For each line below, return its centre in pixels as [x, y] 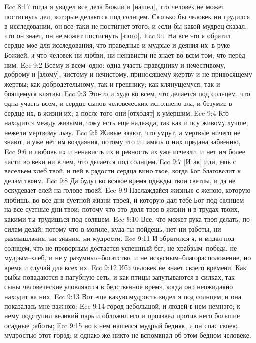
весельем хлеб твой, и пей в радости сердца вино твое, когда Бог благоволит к [123, 171]
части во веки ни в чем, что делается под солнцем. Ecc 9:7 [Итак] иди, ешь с [120, 161]
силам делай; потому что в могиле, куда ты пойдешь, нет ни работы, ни [113, 228]
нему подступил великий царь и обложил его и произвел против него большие [122, 315]
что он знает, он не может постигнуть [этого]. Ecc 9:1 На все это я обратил [118, 35]
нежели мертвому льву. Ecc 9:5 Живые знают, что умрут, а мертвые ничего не [123, 132]
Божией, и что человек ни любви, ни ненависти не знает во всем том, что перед [125, 54]
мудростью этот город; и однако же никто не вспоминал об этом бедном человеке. [128, 335]
